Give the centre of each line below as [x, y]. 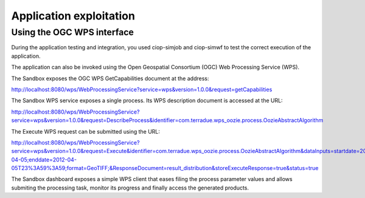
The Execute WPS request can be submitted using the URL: [86, 131]
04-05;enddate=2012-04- [44, 159]
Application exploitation [73, 16]
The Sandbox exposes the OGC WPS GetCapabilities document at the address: [110, 78]
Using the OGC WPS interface [72, 32]
